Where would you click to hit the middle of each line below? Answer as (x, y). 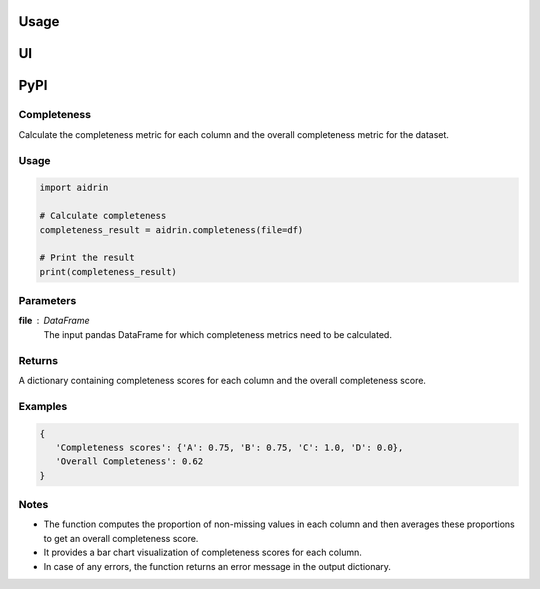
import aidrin (74, 188)
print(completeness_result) (108, 271)
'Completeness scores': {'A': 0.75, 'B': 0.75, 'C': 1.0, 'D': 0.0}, (229, 447)
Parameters (47, 301)
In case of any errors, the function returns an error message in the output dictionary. (217, 566)
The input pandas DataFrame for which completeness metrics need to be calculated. (217, 334)
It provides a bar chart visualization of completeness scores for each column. (202, 552)
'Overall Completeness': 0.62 (129, 461)
